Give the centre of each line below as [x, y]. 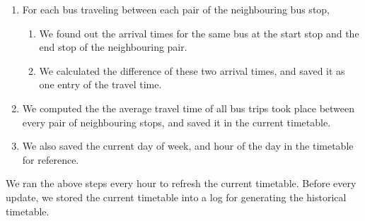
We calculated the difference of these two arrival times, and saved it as [192, 70]
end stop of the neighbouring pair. [113, 47]
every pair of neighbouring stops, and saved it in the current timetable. [176, 122]
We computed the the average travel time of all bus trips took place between [189, 108]
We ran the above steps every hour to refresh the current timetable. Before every [181, 183]
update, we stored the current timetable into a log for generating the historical [176, 197]
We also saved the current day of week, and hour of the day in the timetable [188, 146]
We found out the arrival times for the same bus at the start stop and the [199, 33]
